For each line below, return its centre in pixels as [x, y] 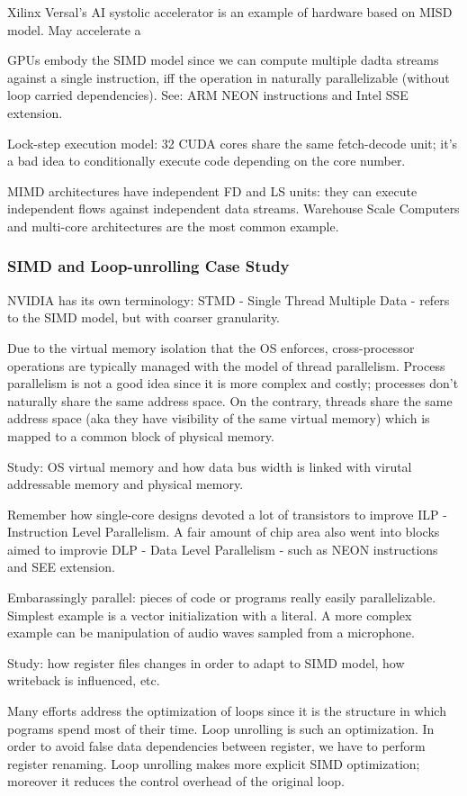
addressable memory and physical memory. [126, 484]
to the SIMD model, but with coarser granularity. [144, 317]
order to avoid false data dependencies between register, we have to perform [216, 746]
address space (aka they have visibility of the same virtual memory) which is [219, 418]
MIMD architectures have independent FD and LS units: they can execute [212, 190]
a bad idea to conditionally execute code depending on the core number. [207, 161]
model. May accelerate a [74, 29]
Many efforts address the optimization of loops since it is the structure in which [227, 711]
